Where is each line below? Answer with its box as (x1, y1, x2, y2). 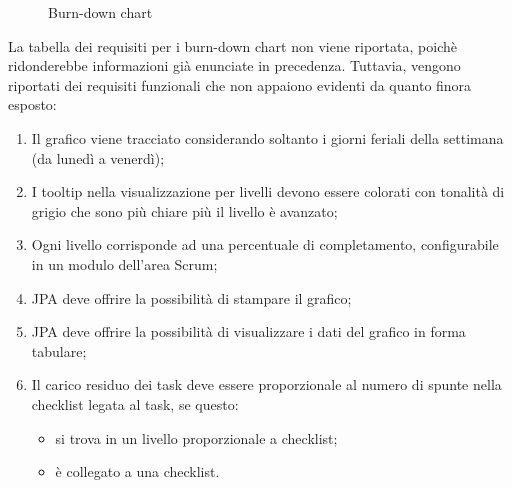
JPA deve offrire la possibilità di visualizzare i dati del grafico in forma (31, 321, 466, 342)
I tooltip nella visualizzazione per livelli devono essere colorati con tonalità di (31, 181, 505, 202)
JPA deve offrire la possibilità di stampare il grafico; (31, 287, 352, 308)
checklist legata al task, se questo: (31, 393, 239, 414)
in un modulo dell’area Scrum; (31, 253, 218, 274)
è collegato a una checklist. (55, 461, 220, 482)
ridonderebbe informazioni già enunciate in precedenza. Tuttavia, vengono (8, 55, 461, 76)
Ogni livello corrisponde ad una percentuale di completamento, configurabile (31, 234, 499, 255)
